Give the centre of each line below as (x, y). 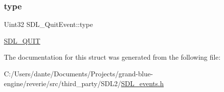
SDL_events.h (142, 83)
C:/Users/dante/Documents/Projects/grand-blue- (78, 73)
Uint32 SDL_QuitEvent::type (48, 24)
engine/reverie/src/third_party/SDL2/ (63, 83)
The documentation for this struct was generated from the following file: (112, 57)
